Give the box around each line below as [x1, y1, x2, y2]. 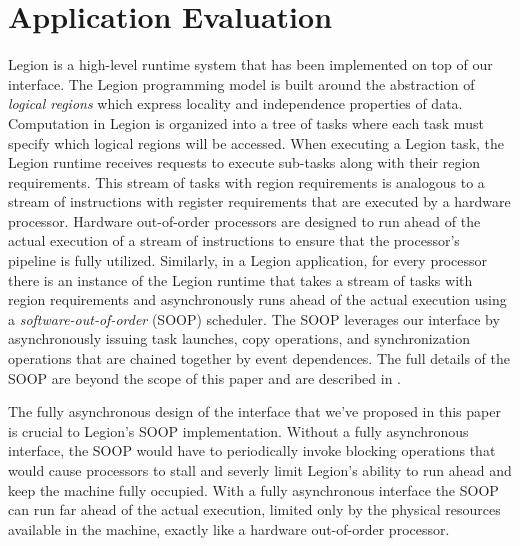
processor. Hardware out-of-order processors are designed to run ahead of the [8, 210, 481, 231]
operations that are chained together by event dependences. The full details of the [8, 348, 511, 369]
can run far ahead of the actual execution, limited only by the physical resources [8, 499, 501, 520]
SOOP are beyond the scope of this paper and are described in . [8, 367, 402, 388]
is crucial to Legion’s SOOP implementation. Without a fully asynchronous [8, 420, 469, 441]
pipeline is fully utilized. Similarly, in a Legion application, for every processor [8, 250, 488, 271]
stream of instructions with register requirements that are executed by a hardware [8, 191, 511, 212]
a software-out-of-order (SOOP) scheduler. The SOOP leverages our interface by [8, 308, 500, 329]
